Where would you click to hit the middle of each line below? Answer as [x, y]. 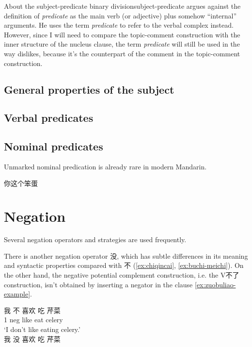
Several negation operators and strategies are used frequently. [95, 240]
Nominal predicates [54, 146]
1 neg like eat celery [33, 320]
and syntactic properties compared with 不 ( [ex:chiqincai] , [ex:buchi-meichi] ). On [124, 265]
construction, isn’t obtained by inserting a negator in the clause [98, 284]
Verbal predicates [49, 118]
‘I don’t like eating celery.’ [42, 329]
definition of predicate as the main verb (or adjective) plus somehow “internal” [120, 15]
